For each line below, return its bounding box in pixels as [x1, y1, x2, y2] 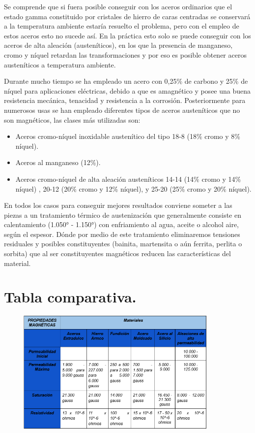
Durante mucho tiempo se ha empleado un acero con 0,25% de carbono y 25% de [4, 76, 248, 86]
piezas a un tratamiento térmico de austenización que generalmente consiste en [4, 209, 241, 220]
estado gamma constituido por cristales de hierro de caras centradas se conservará [4, 11, 251, 21]
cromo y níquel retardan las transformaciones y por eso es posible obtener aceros [4, 49, 247, 60]
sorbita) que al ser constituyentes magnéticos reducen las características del [4, 248, 231, 259]
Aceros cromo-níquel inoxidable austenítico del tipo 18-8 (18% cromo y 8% [15, 131, 240, 141]
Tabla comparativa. [4, 287, 137, 307]
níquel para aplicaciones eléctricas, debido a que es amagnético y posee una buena [4, 85, 251, 96]
